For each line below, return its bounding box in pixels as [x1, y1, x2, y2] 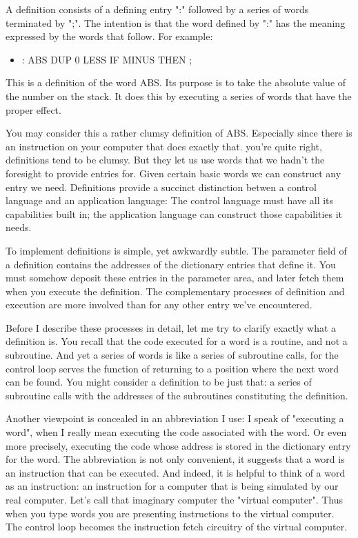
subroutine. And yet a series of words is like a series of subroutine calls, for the [6, 348, 339, 362]
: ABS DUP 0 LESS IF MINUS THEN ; [21, 52, 192, 66]
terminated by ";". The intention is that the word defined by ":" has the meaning [6, 15, 346, 30]
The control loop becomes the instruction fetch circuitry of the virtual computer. [6, 519, 348, 534]
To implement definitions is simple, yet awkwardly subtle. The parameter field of [6, 243, 347, 257]
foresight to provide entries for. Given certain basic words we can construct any [6, 166, 341, 180]
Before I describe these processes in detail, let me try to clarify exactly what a [6, 320, 337, 335]
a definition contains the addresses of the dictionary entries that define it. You [6, 257, 336, 271]
